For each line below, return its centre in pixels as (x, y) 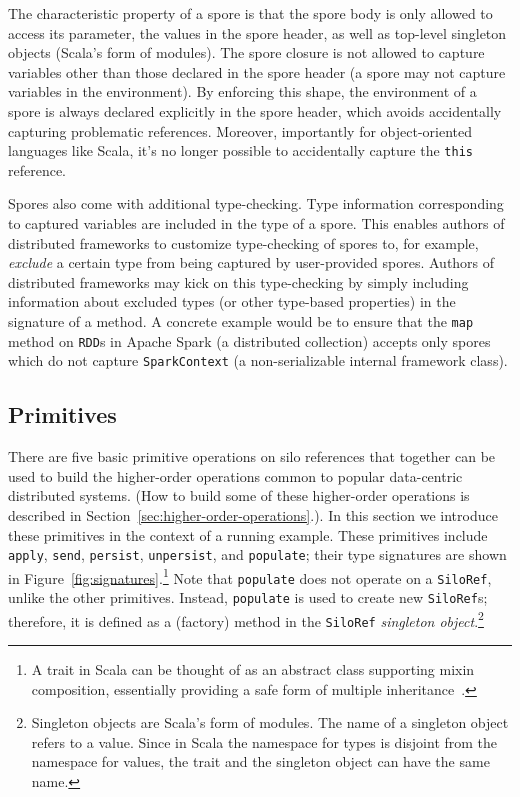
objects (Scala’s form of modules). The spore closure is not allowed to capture (246, 52)
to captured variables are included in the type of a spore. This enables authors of (256, 223)
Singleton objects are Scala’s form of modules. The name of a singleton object (270, 722)
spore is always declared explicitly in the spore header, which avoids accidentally (255, 110)
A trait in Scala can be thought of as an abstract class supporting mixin (253, 669)
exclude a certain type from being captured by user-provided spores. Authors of (251, 262)
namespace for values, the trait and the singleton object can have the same (260, 761)
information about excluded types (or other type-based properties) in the (232, 301)
